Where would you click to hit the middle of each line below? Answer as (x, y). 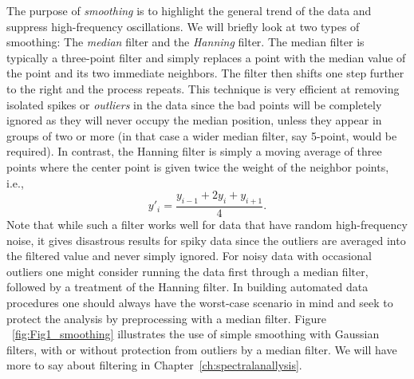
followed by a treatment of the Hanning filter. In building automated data (187, 287)
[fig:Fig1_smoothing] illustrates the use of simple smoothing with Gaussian (196, 334)
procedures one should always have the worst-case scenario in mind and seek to (200, 302)
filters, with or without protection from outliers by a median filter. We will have (202, 349)
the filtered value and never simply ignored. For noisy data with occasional (189, 256)
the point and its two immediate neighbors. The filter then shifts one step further (205, 73)
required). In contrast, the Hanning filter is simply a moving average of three (194, 151)
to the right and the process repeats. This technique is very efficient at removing (203, 88)
